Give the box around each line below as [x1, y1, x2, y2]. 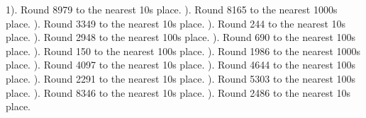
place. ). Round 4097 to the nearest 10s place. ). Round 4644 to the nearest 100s [6, 57, 356, 72]
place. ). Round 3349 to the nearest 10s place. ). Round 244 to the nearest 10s [6, 16, 346, 30]
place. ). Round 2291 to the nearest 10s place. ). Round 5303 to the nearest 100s [6, 71, 356, 85]
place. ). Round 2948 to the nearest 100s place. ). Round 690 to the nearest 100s [6, 30, 356, 45]
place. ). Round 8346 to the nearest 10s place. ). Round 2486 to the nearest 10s [6, 85, 351, 100]
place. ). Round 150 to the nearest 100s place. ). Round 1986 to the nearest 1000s [6, 43, 361, 58]
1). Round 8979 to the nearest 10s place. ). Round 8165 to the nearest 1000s [6, 2, 338, 16]
